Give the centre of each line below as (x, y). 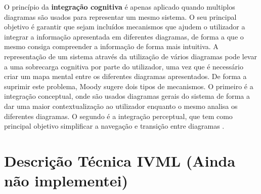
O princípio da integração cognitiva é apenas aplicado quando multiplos (120, 7)
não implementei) (66, 181)
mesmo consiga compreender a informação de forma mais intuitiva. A (111, 46)
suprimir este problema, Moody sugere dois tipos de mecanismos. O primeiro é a (129, 86)
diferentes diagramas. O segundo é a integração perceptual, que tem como (118, 116)
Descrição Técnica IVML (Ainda (120, 160)
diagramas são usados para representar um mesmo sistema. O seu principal (120, 16)
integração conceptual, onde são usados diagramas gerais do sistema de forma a (127, 96)
